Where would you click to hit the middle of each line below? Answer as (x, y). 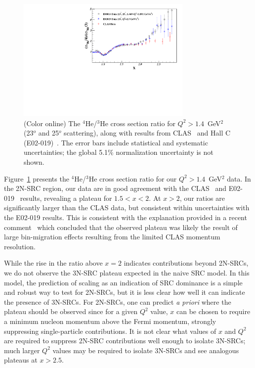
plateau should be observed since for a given (71, 311)
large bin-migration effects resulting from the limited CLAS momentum (112, 237)
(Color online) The (52, 123)
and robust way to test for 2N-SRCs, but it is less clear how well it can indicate (125, 292)
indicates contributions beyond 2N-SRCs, (186, 263)
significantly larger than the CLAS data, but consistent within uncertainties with (127, 207)
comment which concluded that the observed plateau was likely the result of (121, 227)
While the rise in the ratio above (53, 263)
